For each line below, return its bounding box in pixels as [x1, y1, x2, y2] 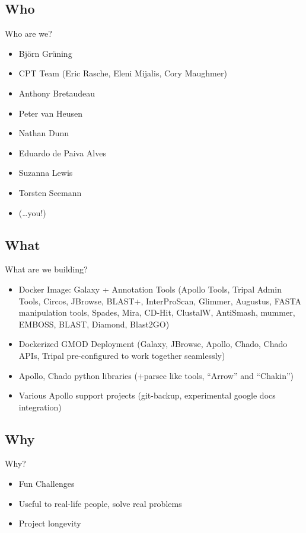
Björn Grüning [18, 47, 72, 59]
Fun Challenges [18, 477, 75, 490]
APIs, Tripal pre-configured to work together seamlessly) [18, 349, 225, 361]
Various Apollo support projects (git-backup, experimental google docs [18, 389, 276, 402]
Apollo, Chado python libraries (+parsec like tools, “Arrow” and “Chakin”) [18, 369, 294, 381]
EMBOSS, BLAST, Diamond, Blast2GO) [18, 317, 170, 330]
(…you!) [18, 206, 46, 219]
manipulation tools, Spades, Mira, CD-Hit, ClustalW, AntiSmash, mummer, [18, 306, 295, 319]
